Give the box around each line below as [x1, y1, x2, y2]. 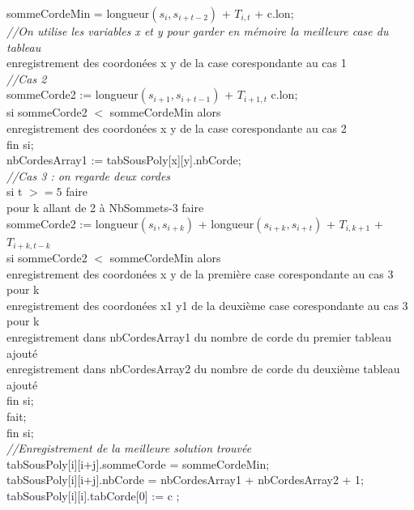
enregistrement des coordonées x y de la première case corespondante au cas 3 [6, 265, 394, 282]
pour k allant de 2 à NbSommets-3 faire [6, 198, 204, 215]
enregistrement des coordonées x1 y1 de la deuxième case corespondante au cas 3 [6, 296, 408, 313]
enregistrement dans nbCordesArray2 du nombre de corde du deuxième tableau [6, 360, 400, 377]
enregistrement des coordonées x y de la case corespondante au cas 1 [6, 54, 347, 71]
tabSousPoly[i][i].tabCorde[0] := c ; [6, 487, 180, 504]
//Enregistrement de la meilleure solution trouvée [6, 440, 252, 457]
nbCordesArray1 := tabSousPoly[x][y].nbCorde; [6, 151, 241, 168]
